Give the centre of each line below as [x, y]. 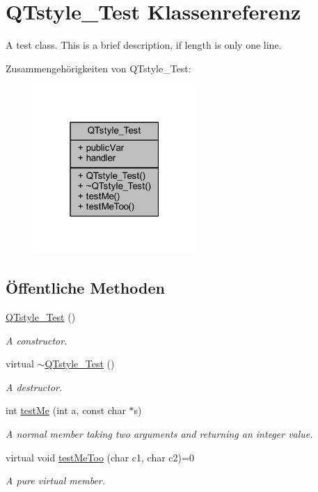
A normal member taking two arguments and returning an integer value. [159, 433]
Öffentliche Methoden [85, 288]
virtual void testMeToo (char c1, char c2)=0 [100, 457]
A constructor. [37, 340]
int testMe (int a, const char [66, 410]
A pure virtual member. [56, 481]
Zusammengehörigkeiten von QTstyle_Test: [98, 68]
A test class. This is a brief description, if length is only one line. [144, 45]
